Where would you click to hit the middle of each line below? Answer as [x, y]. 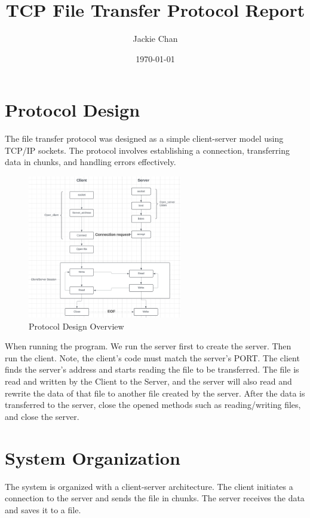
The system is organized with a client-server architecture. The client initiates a [149, 486]
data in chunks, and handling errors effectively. [90, 162]
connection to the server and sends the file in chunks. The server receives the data [155, 498]
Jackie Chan [155, 39]
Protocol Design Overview [76, 326]
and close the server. [42, 416]
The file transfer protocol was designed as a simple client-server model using [144, 138]
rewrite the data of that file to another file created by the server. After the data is [155, 393]
